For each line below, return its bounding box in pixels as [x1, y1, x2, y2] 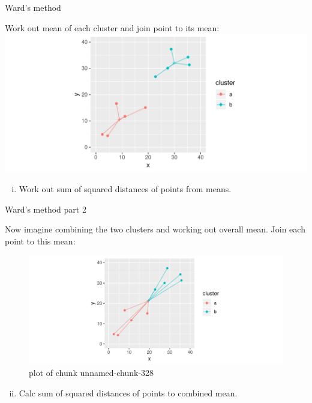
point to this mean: [5, 234, 76, 247]
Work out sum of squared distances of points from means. [19, 183, 232, 195]
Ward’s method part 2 [5, 202, 86, 215]
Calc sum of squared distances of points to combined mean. [19, 387, 238, 399]
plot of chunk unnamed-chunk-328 [29, 366, 154, 379]
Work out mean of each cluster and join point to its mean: [5, 21, 220, 34]
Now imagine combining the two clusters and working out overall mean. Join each [5, 223, 305, 235]
